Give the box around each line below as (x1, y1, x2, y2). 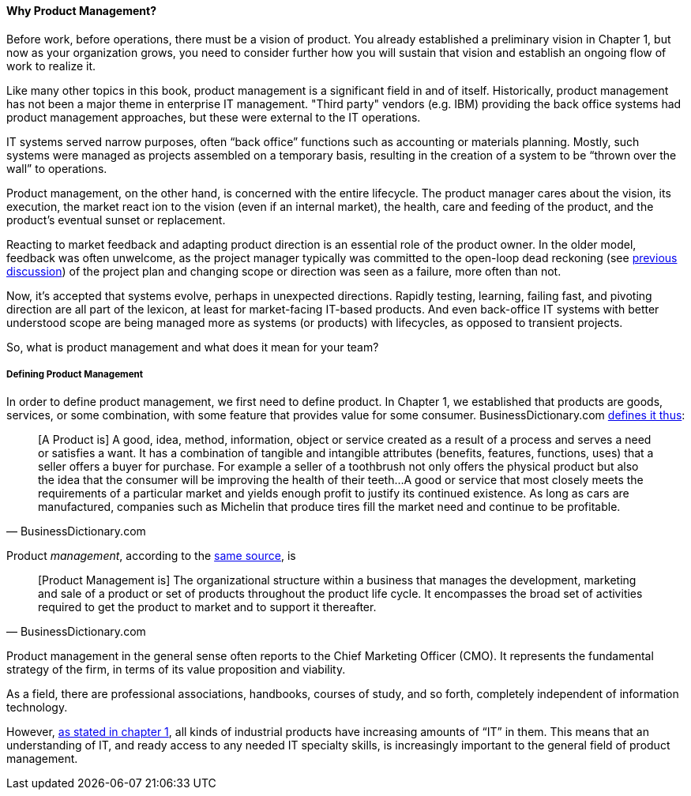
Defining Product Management (6, 369, 144, 380)
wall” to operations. (6, 161, 107, 175)
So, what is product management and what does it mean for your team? (6, 340, 379, 354)
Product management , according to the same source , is (6, 549, 296, 563)
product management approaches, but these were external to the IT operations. (6, 110, 421, 124)
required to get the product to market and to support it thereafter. (38, 600, 377, 614)
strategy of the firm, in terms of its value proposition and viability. (6, 663, 346, 677)
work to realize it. (6, 58, 96, 73)
